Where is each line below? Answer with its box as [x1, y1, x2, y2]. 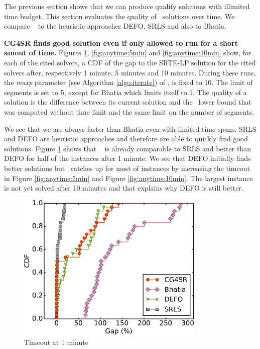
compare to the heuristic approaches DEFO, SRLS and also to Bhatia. [4, 21, 226, 31]
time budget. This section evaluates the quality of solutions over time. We [4, 11, 235, 21]
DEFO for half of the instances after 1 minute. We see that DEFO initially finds [4, 153, 251, 163]
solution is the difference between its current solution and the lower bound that [4, 97, 251, 107]
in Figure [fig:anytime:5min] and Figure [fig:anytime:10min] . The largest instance [4, 172, 253, 183]
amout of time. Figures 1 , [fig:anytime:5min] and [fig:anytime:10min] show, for [4, 47, 251, 58]
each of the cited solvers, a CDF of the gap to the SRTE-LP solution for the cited [4, 57, 256, 67]
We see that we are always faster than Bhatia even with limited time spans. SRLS [4, 123, 256, 134]
